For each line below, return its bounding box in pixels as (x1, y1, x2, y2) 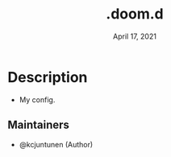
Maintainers (7, 118, 70, 132)
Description (7, 68, 88, 86)
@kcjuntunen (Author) (19, 139, 94, 149)
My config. (19, 94, 56, 105)
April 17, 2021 (113, 31, 156, 41)
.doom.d (106, 5, 164, 23)
